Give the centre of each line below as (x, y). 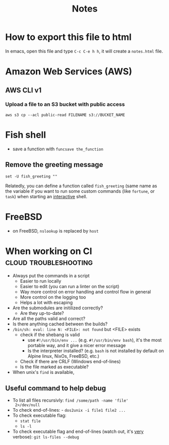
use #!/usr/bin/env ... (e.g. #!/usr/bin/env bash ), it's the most (95, 340)
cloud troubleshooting (49, 262)
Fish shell (26, 135)
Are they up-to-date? (42, 313)
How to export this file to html (69, 37)
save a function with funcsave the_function (58, 149)
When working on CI (49, 251)
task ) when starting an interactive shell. (46, 196)
